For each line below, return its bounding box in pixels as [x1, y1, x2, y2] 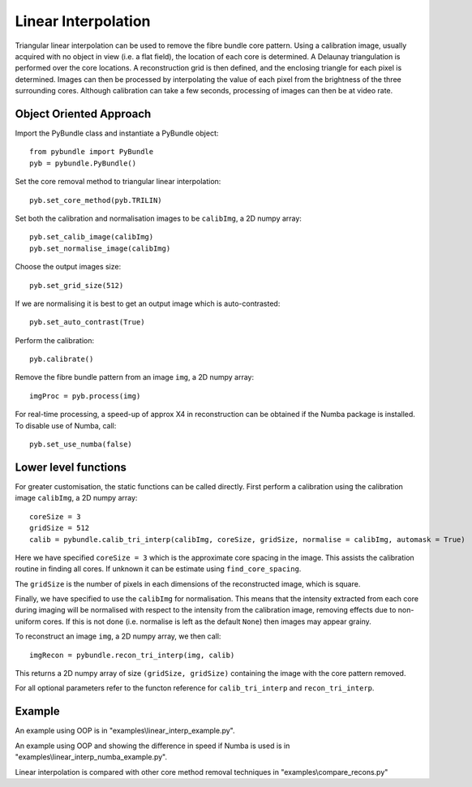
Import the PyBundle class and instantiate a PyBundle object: [15, 128, 219, 138]
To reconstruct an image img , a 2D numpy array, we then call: [15, 631, 221, 641]
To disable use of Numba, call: [15, 420, 117, 430]
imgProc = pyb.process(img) [29, 391, 141, 401]
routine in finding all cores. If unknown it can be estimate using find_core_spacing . [15, 564, 302, 574]
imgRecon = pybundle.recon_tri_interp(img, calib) [29, 650, 235, 660]
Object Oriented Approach [15, 106, 152, 121]
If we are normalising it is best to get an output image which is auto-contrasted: [15, 299, 281, 308]
